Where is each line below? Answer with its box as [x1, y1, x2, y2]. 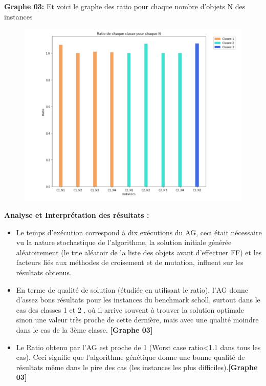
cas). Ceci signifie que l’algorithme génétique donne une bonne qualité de [16, 352, 245, 362]
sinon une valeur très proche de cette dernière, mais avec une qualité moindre [16, 314, 259, 325]
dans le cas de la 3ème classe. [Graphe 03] [16, 324, 153, 335]
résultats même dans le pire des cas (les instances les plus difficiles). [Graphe [16, 361, 258, 372]
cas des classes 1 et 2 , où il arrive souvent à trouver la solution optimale [16, 304, 244, 315]
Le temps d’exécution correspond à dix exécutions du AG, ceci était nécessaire [16, 227, 262, 237]
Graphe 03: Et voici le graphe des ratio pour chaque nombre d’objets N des [4, 1, 246, 11]
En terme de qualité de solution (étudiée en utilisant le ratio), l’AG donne [16, 284, 249, 295]
